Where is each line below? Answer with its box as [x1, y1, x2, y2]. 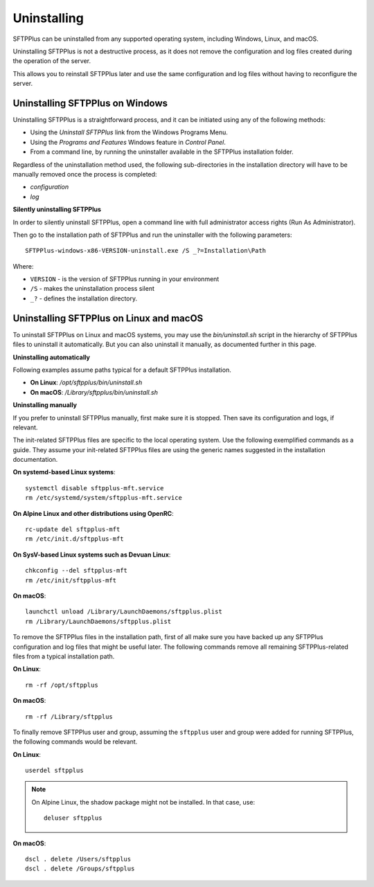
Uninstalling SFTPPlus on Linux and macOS [12, 312, 204, 324]
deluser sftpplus [44, 814, 103, 822]
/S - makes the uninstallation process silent [30, 285, 155, 293]
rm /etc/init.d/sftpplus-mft [25, 535, 124, 543]
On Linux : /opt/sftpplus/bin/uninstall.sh [30, 378, 143, 387]
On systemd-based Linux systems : [12, 468, 116, 476]
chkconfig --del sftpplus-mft [25, 566, 128, 575]
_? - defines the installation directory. [30, 294, 138, 303]
